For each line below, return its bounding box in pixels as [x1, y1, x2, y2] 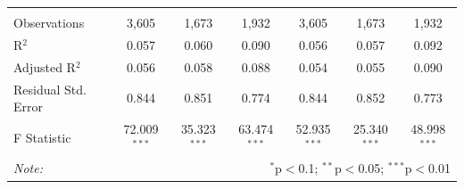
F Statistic [13, 127, 71, 146]
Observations [13, 13, 85, 31]
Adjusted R [13, 57, 76, 76]
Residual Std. [13, 79, 87, 98]
